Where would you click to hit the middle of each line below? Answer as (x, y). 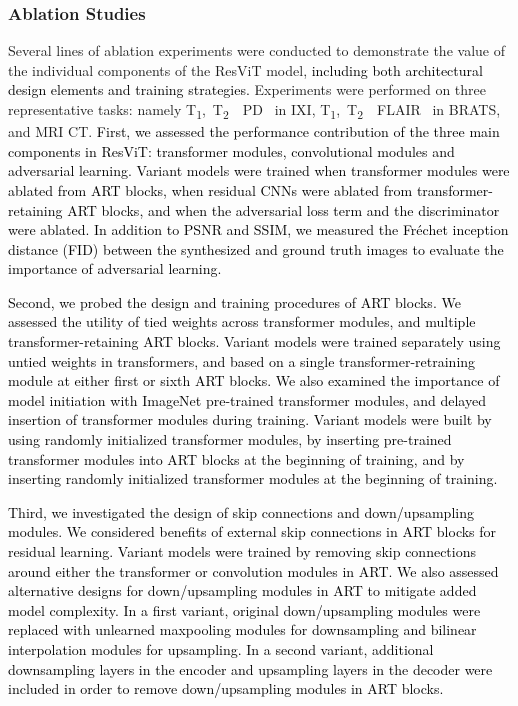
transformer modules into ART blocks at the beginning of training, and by (236, 458)
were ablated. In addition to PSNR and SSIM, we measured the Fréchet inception (258, 229)
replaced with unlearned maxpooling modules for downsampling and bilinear (242, 629)
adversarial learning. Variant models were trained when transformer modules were (259, 170)
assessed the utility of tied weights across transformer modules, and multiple (242, 321)
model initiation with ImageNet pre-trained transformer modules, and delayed (247, 399)
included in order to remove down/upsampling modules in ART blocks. (226, 688)
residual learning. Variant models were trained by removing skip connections (242, 551)
